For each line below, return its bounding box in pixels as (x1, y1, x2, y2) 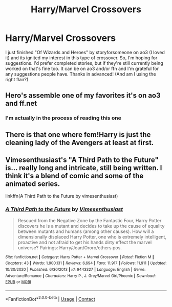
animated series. (5, 180, 60, 188)
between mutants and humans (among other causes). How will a (17, 228, 154, 234)
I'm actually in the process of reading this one (5, 114, 121, 122)
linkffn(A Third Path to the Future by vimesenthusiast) (5, 193, 118, 199)
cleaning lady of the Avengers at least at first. (5, 138, 154, 147)
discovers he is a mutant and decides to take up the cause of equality (17, 223, 165, 229)
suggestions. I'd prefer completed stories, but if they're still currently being (5, 60, 163, 66)
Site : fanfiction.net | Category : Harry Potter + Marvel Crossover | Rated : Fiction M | (5, 254, 155, 259)
